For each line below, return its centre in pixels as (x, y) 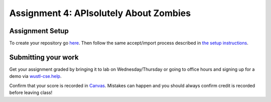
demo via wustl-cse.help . (35, 76)
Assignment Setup (39, 31)
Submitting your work (44, 57)
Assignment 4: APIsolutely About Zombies (100, 13)
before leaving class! (31, 92)
